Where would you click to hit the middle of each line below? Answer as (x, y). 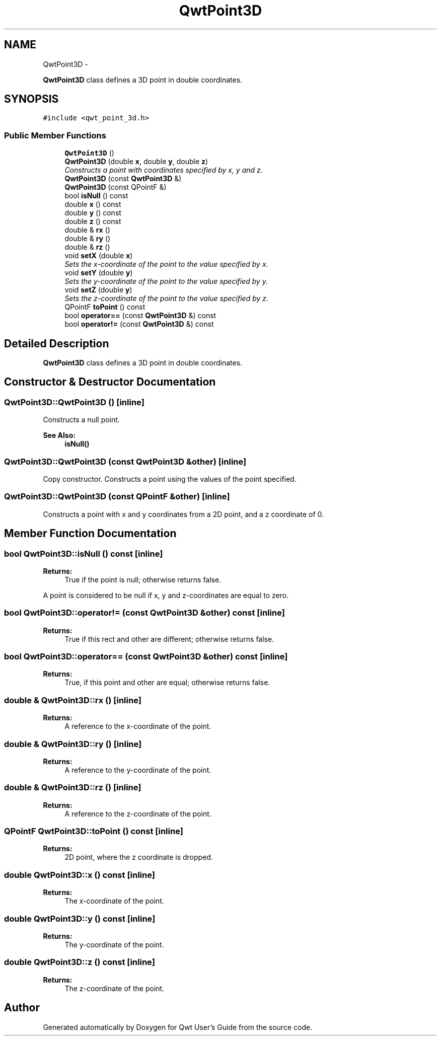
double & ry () (88, 239)
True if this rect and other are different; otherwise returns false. (169, 639)
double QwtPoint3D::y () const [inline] (80, 918)
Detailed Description (57, 343)
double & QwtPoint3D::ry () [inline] (73, 744)
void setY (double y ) (99, 273)
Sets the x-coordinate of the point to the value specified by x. (166, 264)
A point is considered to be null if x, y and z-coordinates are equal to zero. (166, 595)
